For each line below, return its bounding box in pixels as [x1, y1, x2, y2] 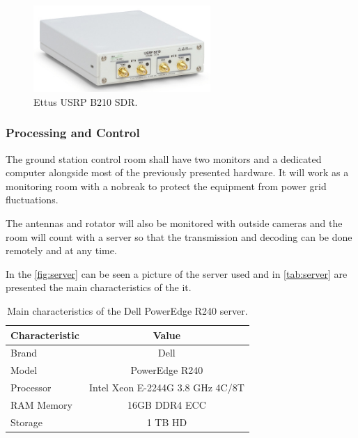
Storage [10, 414, 42, 429]
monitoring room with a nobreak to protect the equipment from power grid [6, 178, 327, 193]
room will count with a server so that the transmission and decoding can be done [6, 229, 352, 244]
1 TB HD [146, 414, 187, 429]
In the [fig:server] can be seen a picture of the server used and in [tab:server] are [6, 266, 348, 281]
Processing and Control [6, 124, 140, 141]
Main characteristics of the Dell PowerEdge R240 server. [7, 304, 248, 318]
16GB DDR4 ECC [127, 398, 206, 412]
